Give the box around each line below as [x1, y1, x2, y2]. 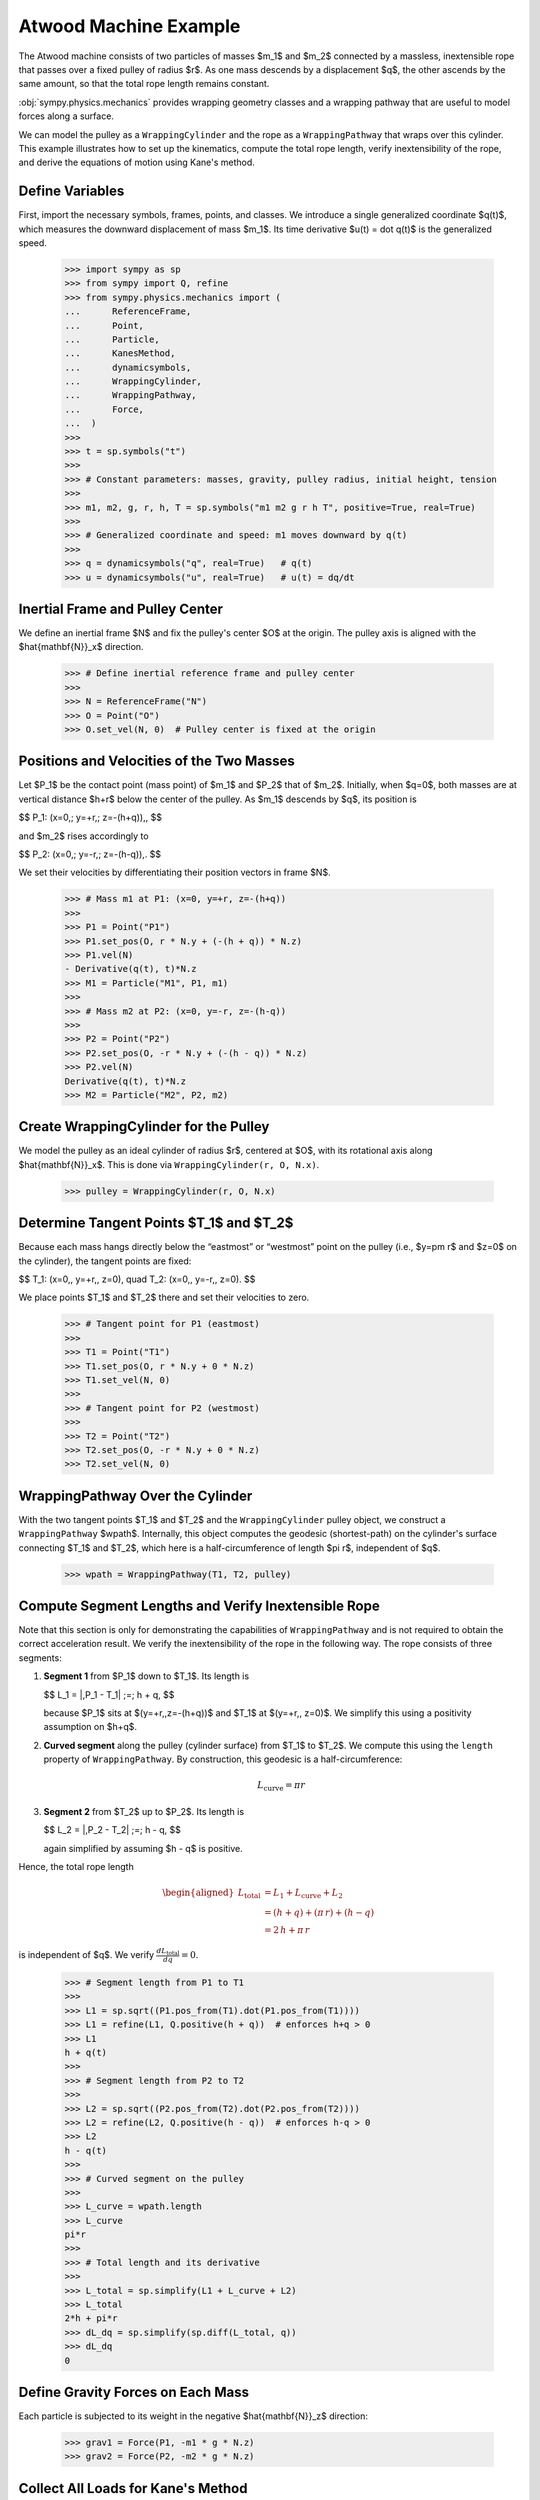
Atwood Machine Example [18, 15, 241, 37]
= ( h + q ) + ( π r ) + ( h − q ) [263, 1907, 375, 1919]
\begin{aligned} [161, 1887, 235, 1899]
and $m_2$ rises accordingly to [18, 830, 149, 842]
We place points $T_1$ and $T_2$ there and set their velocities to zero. [18, 1291, 310, 1304]
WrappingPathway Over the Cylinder [18, 1487, 253, 1504]
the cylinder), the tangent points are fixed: [18, 1255, 192, 1267]
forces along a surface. [18, 110, 115, 122]
